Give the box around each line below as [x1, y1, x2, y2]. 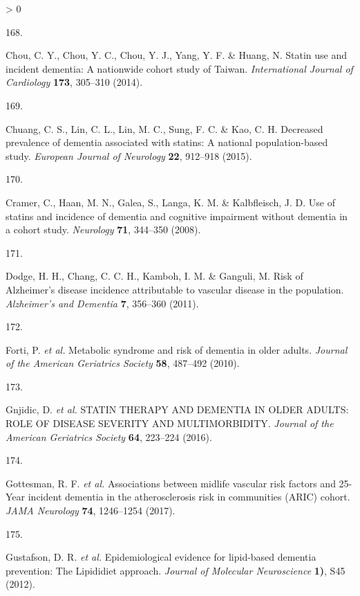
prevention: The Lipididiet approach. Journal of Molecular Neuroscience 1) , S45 [6, 563, 345, 577]
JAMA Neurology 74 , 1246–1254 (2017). [6, 503, 176, 518]
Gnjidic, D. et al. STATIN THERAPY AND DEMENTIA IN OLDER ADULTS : [6, 402, 349, 417]
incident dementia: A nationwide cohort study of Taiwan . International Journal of [6, 61, 353, 75]
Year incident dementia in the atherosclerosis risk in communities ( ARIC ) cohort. [6, 489, 350, 504]
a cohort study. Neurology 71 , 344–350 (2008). [6, 222, 201, 237]
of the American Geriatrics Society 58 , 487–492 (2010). [6, 356, 240, 370]
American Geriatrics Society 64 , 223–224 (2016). [6, 429, 212, 444]
